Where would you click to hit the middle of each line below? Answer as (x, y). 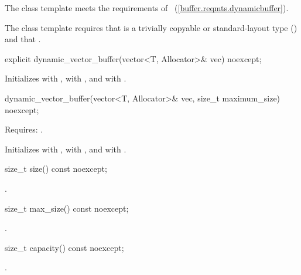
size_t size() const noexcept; (56, 169)
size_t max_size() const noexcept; (67, 208)
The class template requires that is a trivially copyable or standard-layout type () (151, 27)
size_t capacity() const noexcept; (64, 247)
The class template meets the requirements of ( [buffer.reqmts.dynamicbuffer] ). (147, 8)
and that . (23, 39)
